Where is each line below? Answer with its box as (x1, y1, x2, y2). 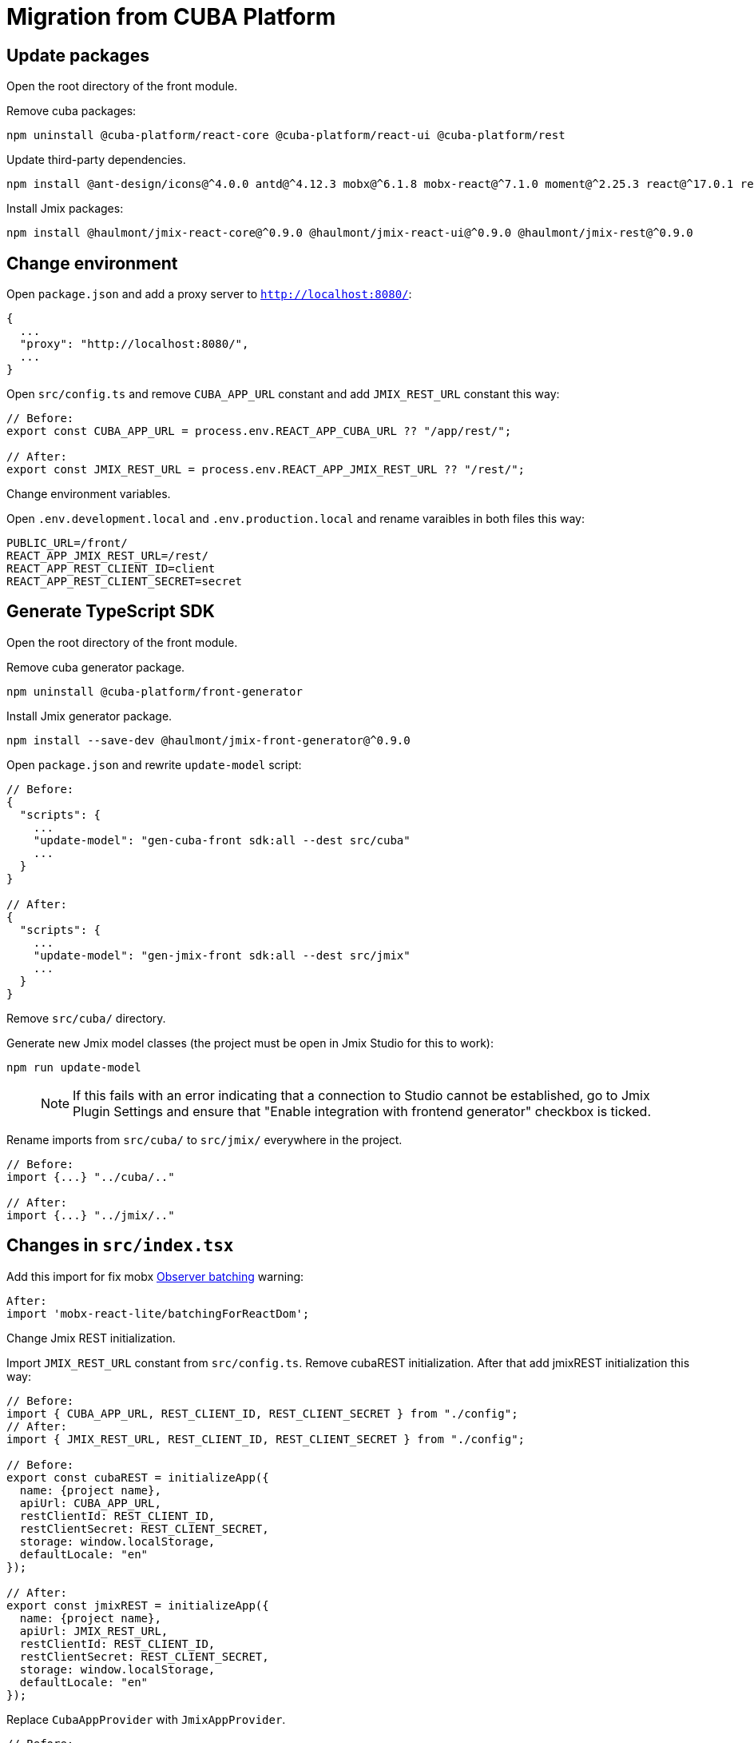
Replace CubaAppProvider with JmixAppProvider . (6, 1712, 286, 1726)
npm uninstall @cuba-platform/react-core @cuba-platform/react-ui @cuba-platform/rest (6, 129, 565, 142)
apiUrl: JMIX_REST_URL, (19, 1624, 169, 1637)
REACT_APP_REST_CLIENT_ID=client (6, 562, 216, 576)
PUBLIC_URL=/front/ (6, 536, 128, 550)
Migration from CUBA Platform (6, 3, 336, 30)
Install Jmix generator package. (6, 708, 173, 723)
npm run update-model (6, 1060, 141, 1074)
